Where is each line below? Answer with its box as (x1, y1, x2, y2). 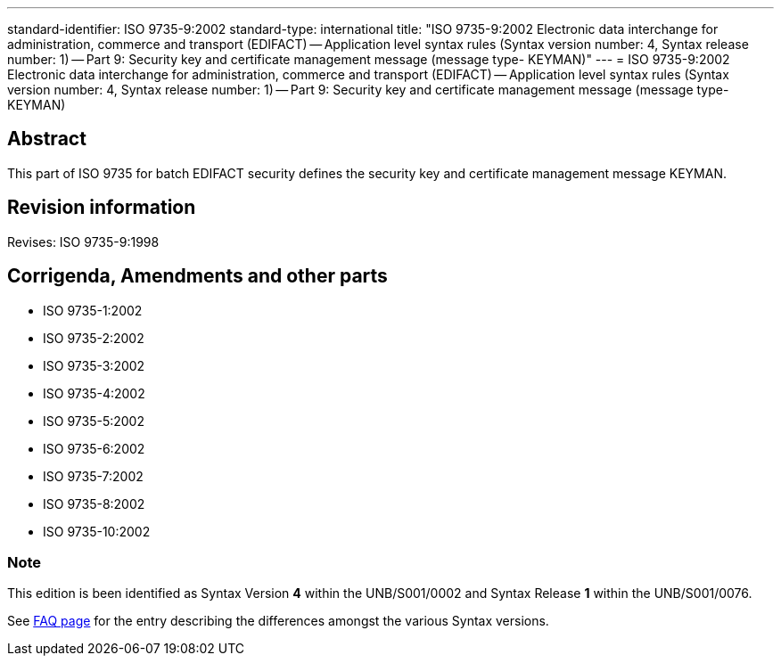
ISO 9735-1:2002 (43, 302, 143, 318)
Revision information (7, 196, 196, 219)
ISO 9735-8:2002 (43, 495, 145, 512)
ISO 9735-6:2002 (43, 440, 145, 456)
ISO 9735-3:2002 (43, 357, 145, 373)
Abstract (7, 127, 86, 151)
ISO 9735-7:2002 (43, 468, 144, 484)
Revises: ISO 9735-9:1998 (7, 233, 160, 250)
